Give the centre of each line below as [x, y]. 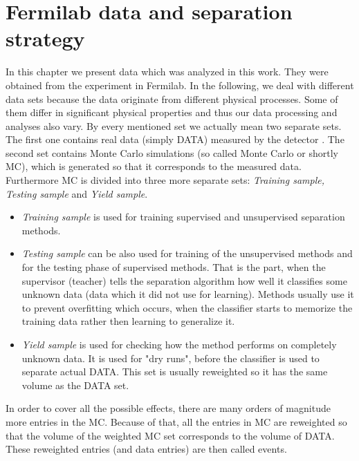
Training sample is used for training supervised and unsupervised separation [183, 217]
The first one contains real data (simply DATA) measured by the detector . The [175, 139]
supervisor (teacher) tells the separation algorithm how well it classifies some [184, 280]
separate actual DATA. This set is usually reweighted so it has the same [175, 371]
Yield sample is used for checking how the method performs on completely [179, 344]
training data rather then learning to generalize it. [128, 321]
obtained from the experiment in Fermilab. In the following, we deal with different [180, 85]
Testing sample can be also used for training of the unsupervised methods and [187, 253]
